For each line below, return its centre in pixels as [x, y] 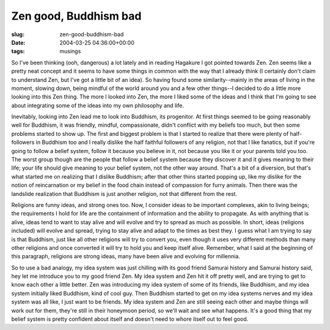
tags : [18, 51]
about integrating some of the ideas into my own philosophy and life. [98, 105]
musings [70, 51]
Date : [18, 42]
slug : [18, 34]
